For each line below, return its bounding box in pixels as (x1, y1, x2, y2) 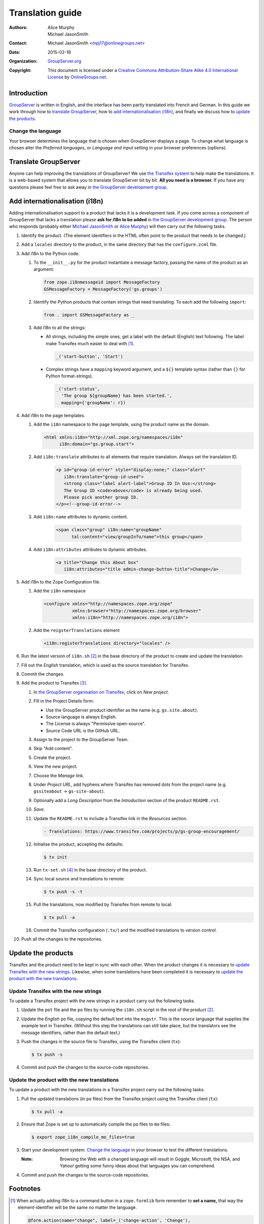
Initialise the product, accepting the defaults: (33, 841, 124, 847)
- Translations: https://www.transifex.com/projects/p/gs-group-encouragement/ (44, 828, 240, 834)
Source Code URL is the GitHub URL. (45, 728, 120, 733)
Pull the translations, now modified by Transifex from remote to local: (33, 901, 173, 907)
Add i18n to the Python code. (21, 250, 80, 257)
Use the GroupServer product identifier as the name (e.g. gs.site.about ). (45, 707, 198, 713)
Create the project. (33, 754, 72, 760)
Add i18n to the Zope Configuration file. (21, 579, 101, 585)
